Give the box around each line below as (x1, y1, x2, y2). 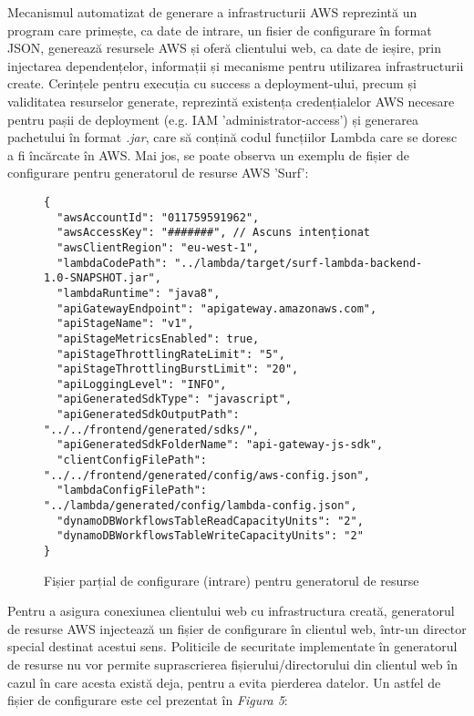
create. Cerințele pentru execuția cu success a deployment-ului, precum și (7, 74, 417, 93)
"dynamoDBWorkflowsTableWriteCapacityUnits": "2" (57, 529, 364, 543)
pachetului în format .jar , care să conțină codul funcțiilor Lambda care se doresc (7, 128, 458, 147)
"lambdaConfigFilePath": (57, 484, 207, 497)
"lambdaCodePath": (57, 256, 169, 270)
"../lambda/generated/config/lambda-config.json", (44, 499, 357, 513)
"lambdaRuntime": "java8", (57, 286, 221, 300)
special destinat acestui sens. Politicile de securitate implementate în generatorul (7, 637, 458, 656)
